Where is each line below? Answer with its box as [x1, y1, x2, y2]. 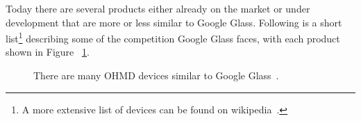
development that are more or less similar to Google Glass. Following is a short [6, 15, 342, 29]
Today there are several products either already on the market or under [6, 1, 310, 15]
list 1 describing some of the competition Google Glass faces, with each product [6, 29, 340, 45]
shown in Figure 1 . [6, 45, 90, 59]
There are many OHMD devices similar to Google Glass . [33, 68, 279, 83]
